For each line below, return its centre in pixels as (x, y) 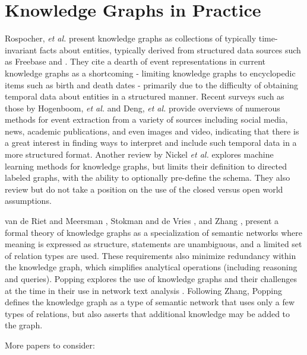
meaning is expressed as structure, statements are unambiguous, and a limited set (153, 244)
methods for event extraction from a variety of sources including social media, (146, 119)
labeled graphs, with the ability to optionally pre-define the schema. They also (148, 177)
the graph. (24, 325)
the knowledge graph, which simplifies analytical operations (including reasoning (151, 267)
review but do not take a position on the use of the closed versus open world (144, 189)
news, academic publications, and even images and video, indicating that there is (152, 131)
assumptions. (28, 201)
